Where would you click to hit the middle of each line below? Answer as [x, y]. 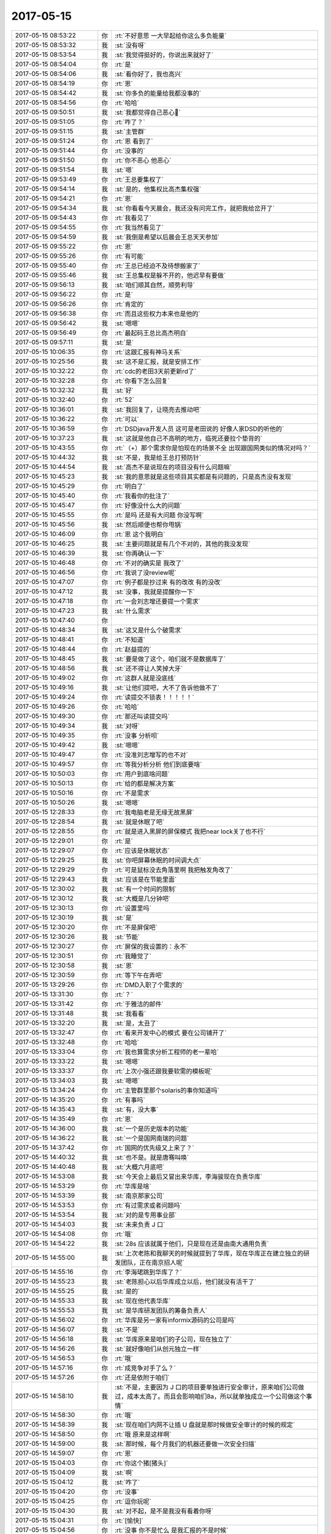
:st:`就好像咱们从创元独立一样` [158, 1349]
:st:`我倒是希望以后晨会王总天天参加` [167, 237]
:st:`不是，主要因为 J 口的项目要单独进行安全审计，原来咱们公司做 [209, 1387]
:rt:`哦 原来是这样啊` [143, 1434]
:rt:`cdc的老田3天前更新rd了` [155, 371]
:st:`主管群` [130, 131]
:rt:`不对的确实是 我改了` [149, 563]
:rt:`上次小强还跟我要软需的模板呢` [163, 1071]
